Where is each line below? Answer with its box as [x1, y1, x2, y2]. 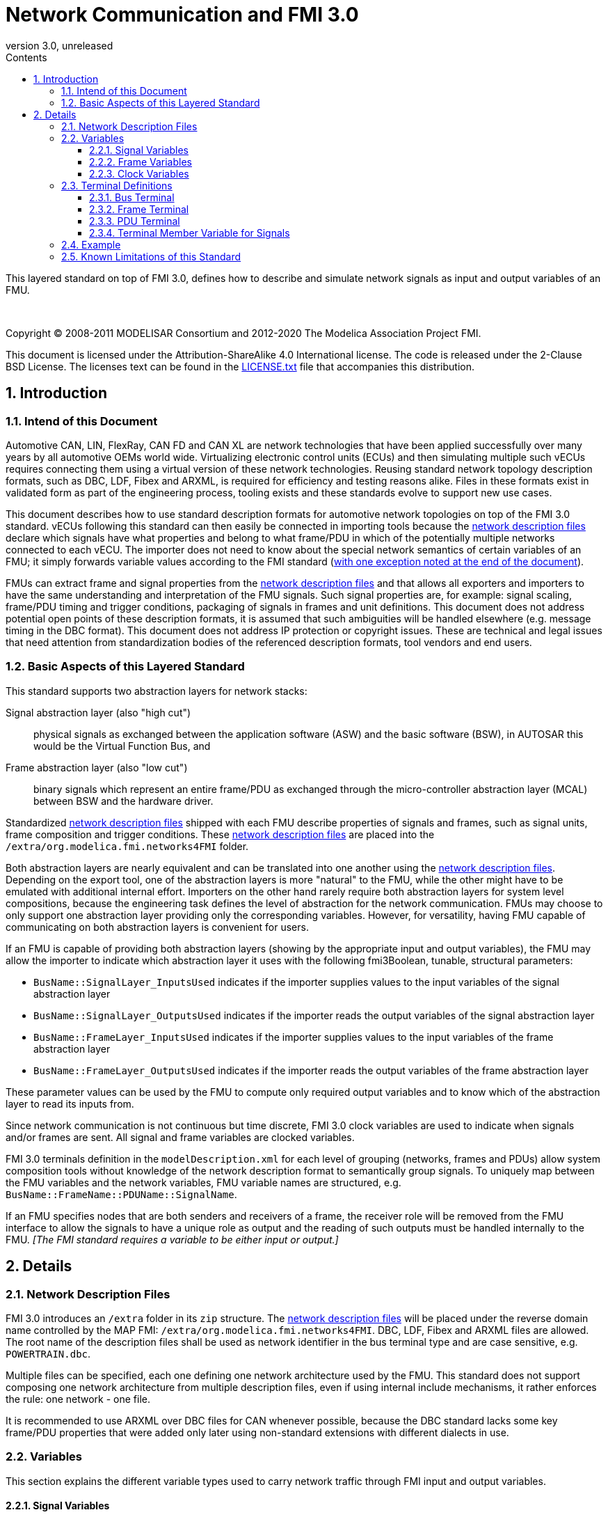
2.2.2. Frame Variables [89, 155, 192, 168]
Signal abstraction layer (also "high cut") [6, 706, 191, 718]
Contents [6, 51, 47, 63]
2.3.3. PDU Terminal [89, 214, 180, 227]
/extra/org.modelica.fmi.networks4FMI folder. [6, 840, 249, 852]
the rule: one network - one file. [6, 1392, 151, 1405]
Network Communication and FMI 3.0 [6, 3, 359, 26]
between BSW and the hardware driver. [33, 794, 214, 807]
